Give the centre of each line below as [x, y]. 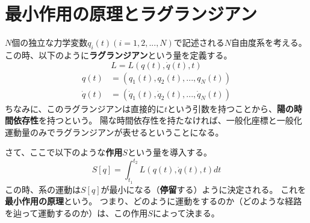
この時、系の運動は [43, 189]
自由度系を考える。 [269, 42]
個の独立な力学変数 [50, 42]
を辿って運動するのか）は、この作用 [76, 212]
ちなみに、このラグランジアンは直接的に [85, 108]
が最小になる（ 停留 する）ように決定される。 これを [203, 189]
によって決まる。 [186, 212]
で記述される [199, 42]
